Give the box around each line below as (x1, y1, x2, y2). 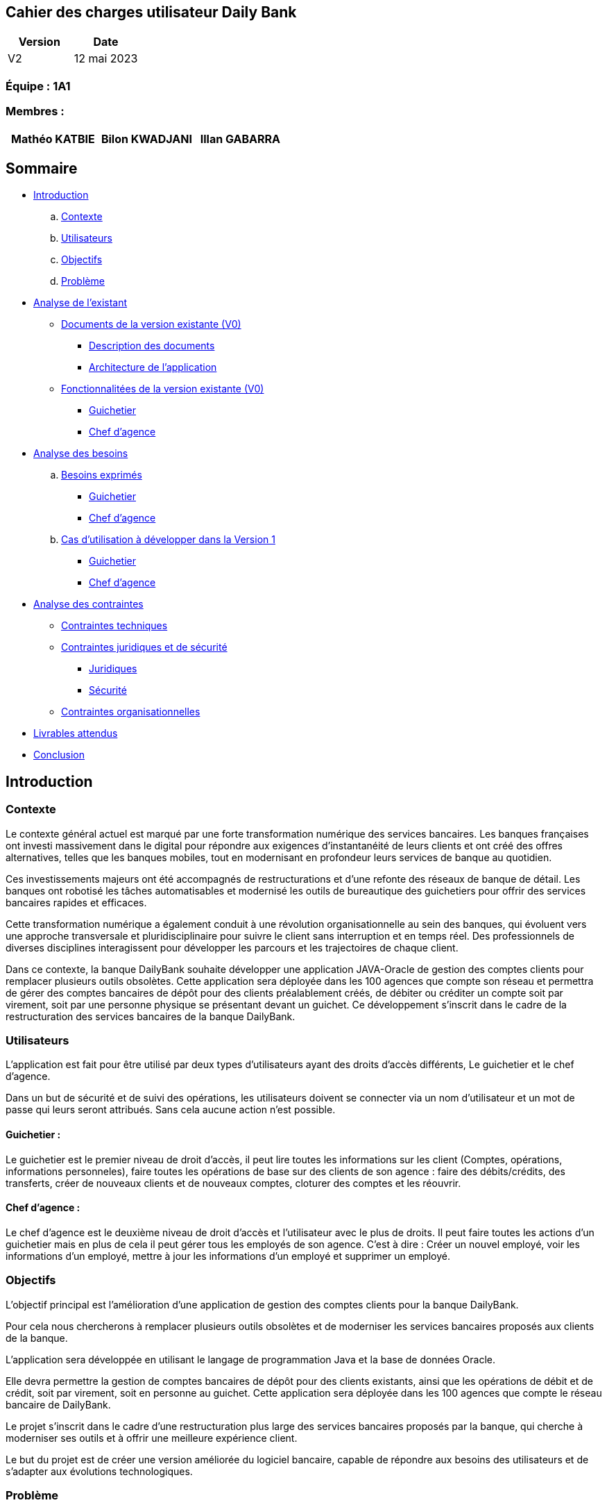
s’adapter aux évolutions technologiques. (6, 1465, 193, 1477)
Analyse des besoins (33, 447, 128, 460)
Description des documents (89, 340, 215, 352)
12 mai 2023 (74, 51, 138, 66)
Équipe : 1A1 (6, 78, 71, 93)
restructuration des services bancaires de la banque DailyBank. (6, 1010, 296, 1022)
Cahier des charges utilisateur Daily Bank (6, 3, 297, 21)
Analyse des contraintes (33, 598, 144, 610)
